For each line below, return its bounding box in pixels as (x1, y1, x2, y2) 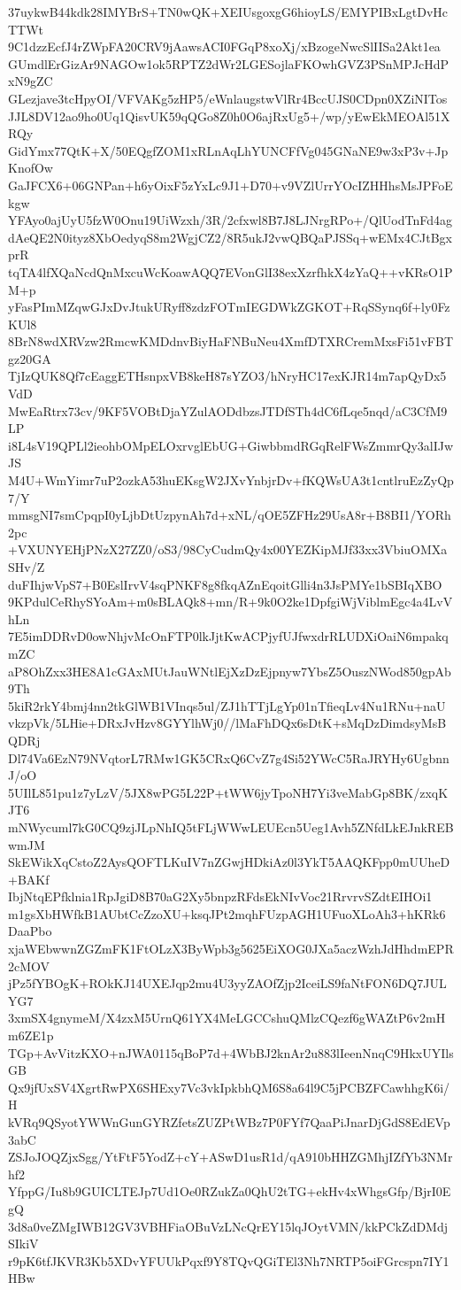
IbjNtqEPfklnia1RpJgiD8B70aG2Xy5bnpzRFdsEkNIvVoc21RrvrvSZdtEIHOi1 (8, 887, 433, 906)
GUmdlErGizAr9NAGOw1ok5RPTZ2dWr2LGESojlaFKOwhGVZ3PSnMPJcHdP (8, 54, 449, 73)
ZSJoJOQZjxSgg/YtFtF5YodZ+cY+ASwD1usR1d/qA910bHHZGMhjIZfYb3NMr (8, 1147, 453, 1166)
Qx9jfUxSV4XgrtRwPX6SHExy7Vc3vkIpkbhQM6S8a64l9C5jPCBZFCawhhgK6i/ (8, 1078, 450, 1096)
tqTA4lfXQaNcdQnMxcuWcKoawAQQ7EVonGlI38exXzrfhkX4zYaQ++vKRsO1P (8, 262, 453, 281)
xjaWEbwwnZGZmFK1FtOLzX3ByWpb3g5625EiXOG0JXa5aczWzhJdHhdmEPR (8, 939, 454, 958)
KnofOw (8, 158, 53, 177)
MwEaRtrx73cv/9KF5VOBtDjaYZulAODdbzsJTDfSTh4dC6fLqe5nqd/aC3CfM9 (8, 401, 448, 420)
